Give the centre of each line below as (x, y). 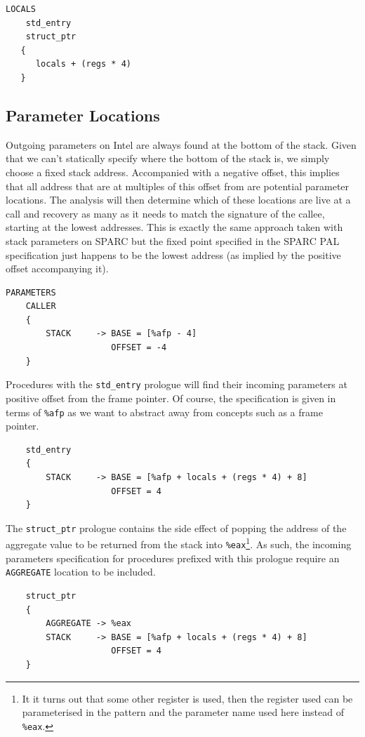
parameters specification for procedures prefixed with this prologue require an (173, 558)
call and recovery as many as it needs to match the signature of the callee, (165, 213)
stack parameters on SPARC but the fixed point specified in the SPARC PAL (173, 240)
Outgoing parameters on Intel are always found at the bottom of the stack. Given (181, 144)
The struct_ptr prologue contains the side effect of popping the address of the (176, 527)
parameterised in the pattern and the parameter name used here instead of (183, 712)
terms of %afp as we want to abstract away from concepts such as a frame (164, 412)
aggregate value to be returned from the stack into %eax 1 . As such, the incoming (179, 543)
